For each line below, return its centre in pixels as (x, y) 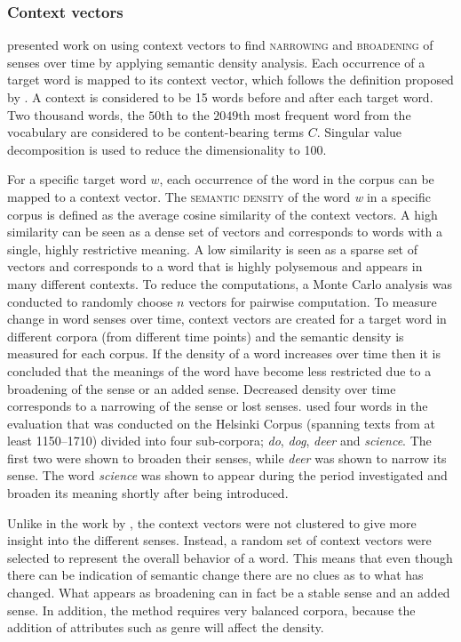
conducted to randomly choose (90, 301)
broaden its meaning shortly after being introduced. (148, 493)
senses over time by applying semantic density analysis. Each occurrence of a (216, 62)
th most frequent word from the (325, 114)
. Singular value (359, 132)
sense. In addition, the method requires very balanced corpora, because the (211, 610)
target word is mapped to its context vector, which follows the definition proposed (230, 80)
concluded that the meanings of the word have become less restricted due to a (219, 370)
